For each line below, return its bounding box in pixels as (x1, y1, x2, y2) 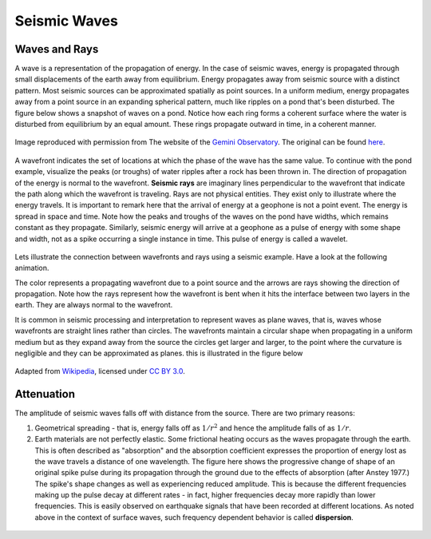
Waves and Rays (14, 42, 99, 56)
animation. (14, 264, 49, 273)
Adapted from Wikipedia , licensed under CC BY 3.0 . (14, 367, 185, 376)
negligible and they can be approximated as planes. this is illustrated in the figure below (14, 348, 303, 359)
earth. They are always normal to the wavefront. (14, 300, 173, 310)
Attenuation (14, 387, 76, 401)
